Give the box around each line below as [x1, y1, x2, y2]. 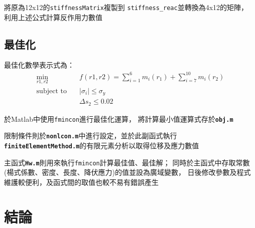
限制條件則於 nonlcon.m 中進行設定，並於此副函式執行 [4, 130, 177, 141]
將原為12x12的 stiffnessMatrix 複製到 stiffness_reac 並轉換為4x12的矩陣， [4, 2, 248, 12]
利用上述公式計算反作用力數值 [4, 12, 102, 22]
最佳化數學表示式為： [4, 60, 74, 70]
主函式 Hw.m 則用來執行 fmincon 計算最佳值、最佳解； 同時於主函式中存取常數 [4, 157, 250, 167]
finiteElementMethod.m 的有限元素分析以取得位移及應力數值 [4, 140, 199, 151]
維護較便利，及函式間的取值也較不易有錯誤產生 [4, 176, 159, 187]
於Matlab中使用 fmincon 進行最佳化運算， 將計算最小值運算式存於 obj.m [4, 113, 233, 124]
